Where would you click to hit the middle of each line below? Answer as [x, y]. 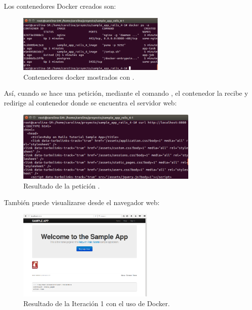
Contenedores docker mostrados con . [79, 77]
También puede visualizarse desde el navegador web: [82, 202]
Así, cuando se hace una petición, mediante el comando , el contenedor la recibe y [126, 93]
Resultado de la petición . [62, 186]
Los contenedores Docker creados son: [60, 6]
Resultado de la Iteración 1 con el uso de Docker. [97, 303]
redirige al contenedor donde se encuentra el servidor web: [90, 103]
